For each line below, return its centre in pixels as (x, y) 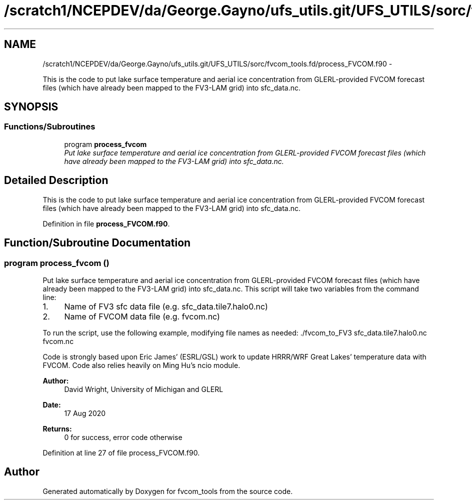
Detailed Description (56, 180)
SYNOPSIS (31, 107)
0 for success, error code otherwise (123, 437)
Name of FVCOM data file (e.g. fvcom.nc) (142, 316)
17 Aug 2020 (85, 413)
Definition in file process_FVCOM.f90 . (106, 223)
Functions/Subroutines (50, 127)
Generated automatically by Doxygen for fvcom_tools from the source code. (168, 491)
